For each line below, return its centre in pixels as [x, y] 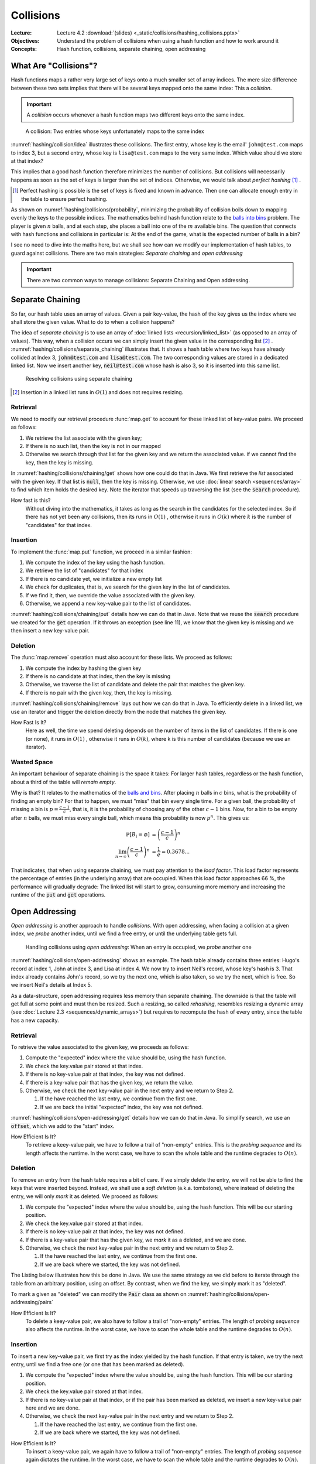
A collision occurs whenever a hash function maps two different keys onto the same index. [136, 115]
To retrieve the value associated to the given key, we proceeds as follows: [100, 1047]
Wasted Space [32, 762]
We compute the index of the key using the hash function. [95, 563]
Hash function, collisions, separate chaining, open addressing [131, 49]
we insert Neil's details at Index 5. [51, 985]
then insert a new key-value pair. [50, 631]
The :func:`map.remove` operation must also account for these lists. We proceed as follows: [121, 657]
